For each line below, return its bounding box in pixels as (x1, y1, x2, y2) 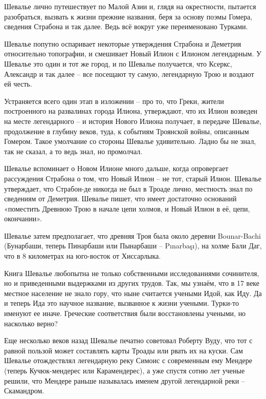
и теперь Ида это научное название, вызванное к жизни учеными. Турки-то (4, 298, 239, 308)
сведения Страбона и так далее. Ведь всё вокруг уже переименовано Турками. (4, 21, 248, 32)
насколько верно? (4, 318, 58, 328)
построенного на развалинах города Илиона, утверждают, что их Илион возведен (4, 106, 258, 116)
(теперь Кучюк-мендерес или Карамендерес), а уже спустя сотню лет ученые (4, 365, 245, 375)
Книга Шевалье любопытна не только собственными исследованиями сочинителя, (4, 267, 259, 278)
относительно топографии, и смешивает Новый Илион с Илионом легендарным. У (4, 48, 261, 59)
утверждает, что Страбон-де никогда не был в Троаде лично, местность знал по (4, 183, 253, 194)
